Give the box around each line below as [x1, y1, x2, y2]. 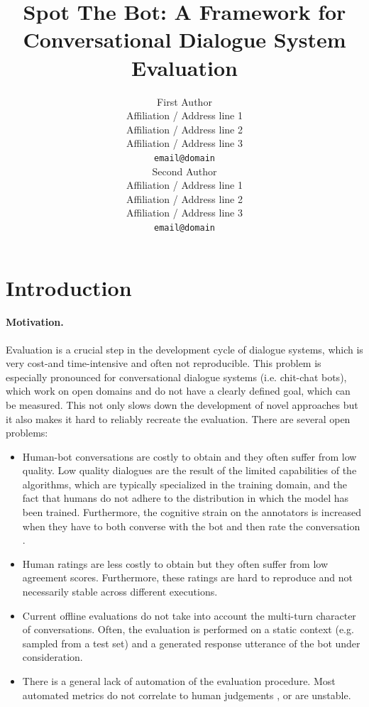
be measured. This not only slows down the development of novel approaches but [6, 397, 358, 412]
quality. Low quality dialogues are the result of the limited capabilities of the [22, 463, 357, 478]
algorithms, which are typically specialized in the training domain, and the [22, 476, 348, 491]
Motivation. [6, 314, 64, 329]
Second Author [152, 163, 217, 178]
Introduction [6, 273, 132, 302]
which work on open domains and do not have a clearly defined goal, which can [6, 383, 351, 398]
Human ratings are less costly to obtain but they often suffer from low [22, 556, 329, 571]
